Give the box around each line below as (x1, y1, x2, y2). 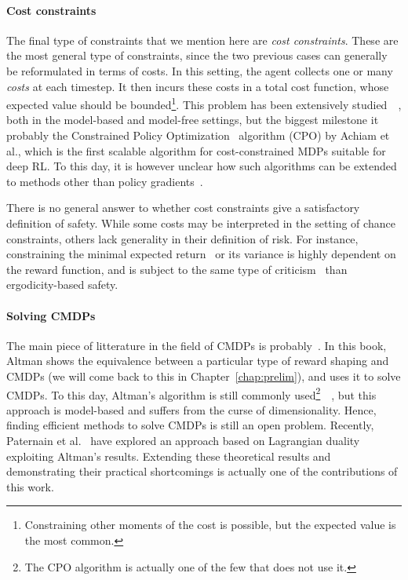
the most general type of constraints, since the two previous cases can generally (6, 47, 388, 64)
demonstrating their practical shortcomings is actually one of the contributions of (6, 463, 398, 480)
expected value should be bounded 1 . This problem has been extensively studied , (6, 94, 402, 112)
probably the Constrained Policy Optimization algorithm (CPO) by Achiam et (6, 127, 390, 144)
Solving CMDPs (6, 307, 96, 323)
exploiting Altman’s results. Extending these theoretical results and (6, 447, 331, 464)
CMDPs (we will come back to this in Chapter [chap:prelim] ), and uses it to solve (6, 367, 401, 384)
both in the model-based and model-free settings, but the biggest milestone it (6, 111, 379, 128)
